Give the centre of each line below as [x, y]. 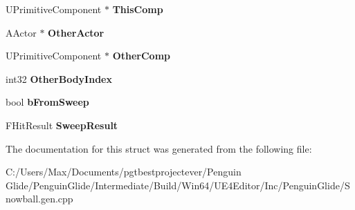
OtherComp [141, 56]
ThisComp [138, 9]
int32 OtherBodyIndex [59, 78]
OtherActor [76, 32]
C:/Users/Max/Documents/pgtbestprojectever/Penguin [124, 172]
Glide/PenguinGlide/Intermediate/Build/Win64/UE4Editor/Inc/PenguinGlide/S [178, 185]
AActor [21, 32]
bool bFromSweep [47, 102]
